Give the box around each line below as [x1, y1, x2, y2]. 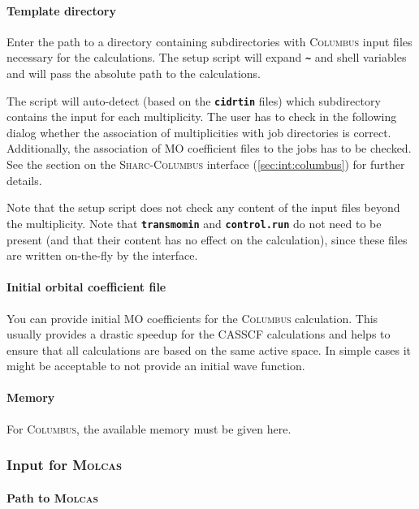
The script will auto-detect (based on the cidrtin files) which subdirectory [6, 92, 381, 109]
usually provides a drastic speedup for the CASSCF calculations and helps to [6, 326, 391, 343]
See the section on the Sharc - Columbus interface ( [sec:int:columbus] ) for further [6, 156, 405, 173]
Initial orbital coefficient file [6, 278, 166, 295]
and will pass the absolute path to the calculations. [6, 65, 261, 82]
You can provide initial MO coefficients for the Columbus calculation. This [6, 309, 378, 326]
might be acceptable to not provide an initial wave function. [6, 357, 305, 374]
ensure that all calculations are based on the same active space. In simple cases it [6, 341, 411, 358]
